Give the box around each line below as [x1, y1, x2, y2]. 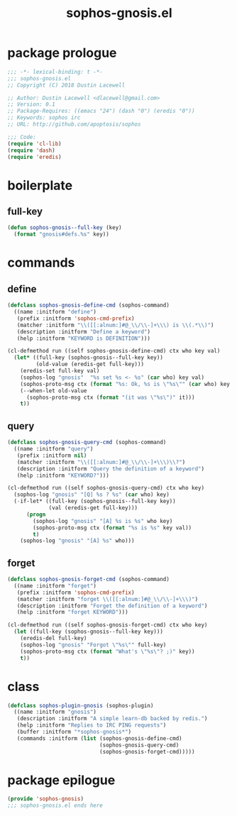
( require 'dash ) [7, 147, 55, 154]
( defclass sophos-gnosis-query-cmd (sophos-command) [7, 439, 167, 446]
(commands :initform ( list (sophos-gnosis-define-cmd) [16, 734, 182, 742]
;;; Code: [7, 133, 37, 140]
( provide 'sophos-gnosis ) [7, 795, 84, 803]
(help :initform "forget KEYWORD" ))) [16, 609, 129, 616]
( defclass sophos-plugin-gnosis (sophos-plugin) [7, 702, 154, 709]
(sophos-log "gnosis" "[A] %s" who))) [20, 537, 135, 544]
